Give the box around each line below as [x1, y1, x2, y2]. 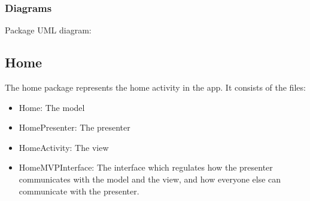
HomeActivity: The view [19, 141, 109, 153]
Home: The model [19, 101, 85, 113]
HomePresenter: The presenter [19, 121, 130, 134]
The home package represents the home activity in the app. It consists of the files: [5, 81, 306, 94]
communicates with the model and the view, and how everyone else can [19, 172, 281, 185]
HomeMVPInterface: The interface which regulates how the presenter [19, 161, 273, 174]
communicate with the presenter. [19, 184, 139, 197]
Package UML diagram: [5, 24, 92, 36]
